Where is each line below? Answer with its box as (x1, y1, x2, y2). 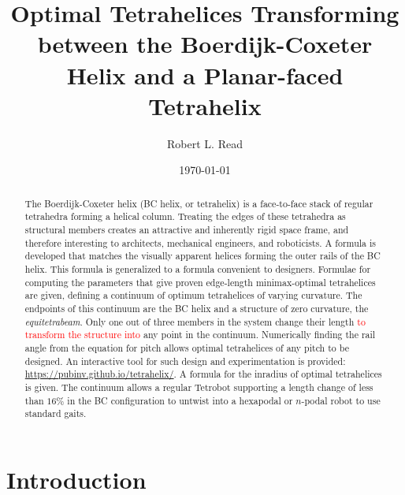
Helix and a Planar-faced (66, 58, 344, 91)
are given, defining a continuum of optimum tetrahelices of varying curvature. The (24, 288, 362, 302)
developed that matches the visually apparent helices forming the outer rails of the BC (24, 249, 381, 262)
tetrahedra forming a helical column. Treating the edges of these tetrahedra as (24, 210, 346, 223)
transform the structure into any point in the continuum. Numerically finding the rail (24, 328, 376, 341)
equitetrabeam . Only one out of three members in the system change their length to (24, 314, 366, 328)
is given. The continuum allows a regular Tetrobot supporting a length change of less (24, 380, 373, 393)
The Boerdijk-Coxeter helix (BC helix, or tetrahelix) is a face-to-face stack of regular (24, 196, 373, 210)
